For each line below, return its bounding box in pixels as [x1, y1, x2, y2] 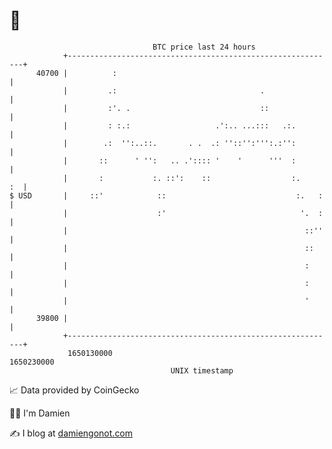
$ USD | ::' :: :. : [9, 190, 324, 201]
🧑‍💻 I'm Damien [9, 407, 71, 419]
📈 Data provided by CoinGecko [9, 384, 140, 396]
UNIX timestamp [170, 365, 234, 376]
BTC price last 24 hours [152, 42, 256, 52]
